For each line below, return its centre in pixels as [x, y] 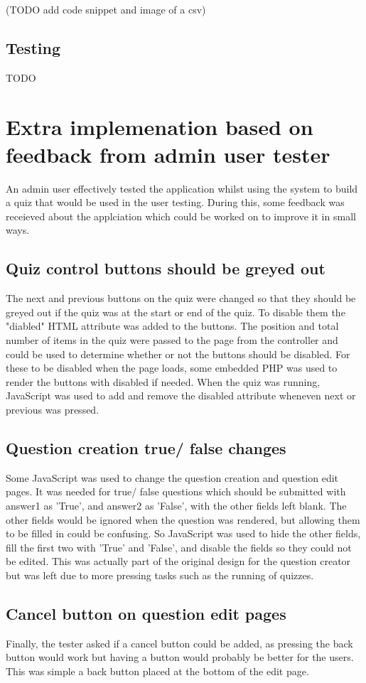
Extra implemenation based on [160, 126]
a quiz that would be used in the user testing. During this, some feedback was [175, 202]
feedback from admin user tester [168, 154]
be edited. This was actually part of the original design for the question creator [178, 561]
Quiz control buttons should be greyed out [166, 268]
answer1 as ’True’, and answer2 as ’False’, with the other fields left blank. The [176, 506]
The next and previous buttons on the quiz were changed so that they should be [181, 298]
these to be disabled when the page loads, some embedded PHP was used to [172, 368]
